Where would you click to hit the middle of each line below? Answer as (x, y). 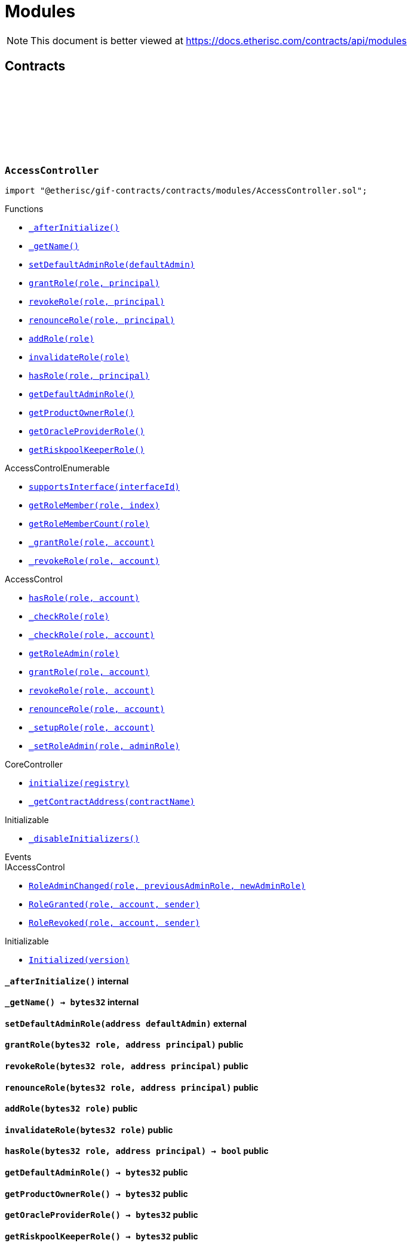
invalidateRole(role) (79, 357)
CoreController (34, 764)
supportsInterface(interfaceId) (104, 487)
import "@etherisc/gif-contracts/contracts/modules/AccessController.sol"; (186, 190)
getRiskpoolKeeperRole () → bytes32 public (102, 1236)
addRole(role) (62, 338)
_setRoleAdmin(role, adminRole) (104, 746)
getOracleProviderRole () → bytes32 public (102, 1215)
